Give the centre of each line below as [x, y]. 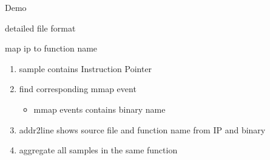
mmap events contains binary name [100, 109]
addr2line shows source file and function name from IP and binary [142, 129]
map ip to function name [51, 48]
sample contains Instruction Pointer [86, 68]
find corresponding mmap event [78, 89]
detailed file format [40, 28]
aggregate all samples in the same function [98, 150]
